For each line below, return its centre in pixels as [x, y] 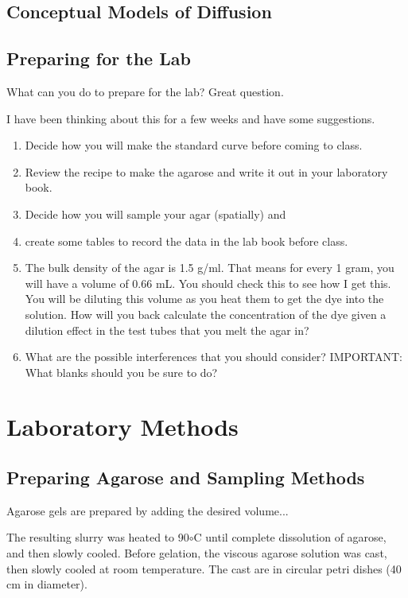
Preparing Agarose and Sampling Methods [186, 478]
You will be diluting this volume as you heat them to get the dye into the [204, 299]
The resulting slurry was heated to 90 [98, 537]
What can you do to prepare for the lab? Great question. [145, 91]
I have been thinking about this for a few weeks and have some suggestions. [191, 118]
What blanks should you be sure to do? [121, 372]
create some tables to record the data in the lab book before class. [187, 241]
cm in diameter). [47, 584]
